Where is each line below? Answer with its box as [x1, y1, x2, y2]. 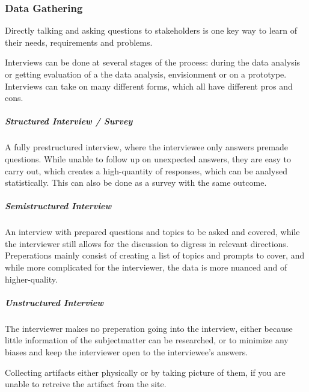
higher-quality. [5, 272, 58, 285]
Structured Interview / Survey [5, 115, 133, 127]
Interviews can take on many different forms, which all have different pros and [5, 79, 293, 92]
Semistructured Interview [5, 200, 112, 212]
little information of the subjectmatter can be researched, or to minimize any [5, 334, 289, 346]
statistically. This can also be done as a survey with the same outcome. [5, 176, 267, 189]
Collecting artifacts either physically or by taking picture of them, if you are [5, 366, 286, 378]
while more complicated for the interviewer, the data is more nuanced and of [5, 261, 287, 274]
